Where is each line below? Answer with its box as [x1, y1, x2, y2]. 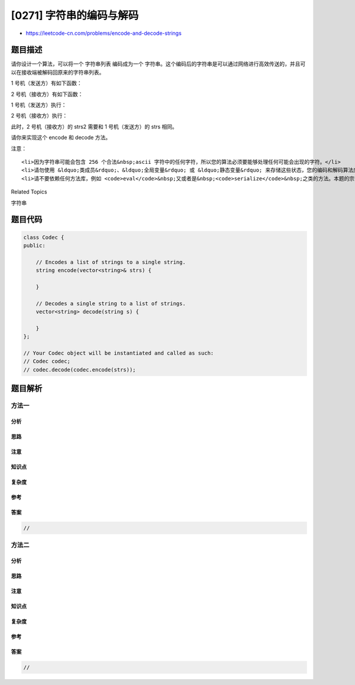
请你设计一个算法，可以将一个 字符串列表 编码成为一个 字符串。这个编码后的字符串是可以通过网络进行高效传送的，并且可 [11, 60, 306, 67]
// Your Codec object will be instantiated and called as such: [23, 350, 214, 356]
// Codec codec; [23, 358, 71, 365]
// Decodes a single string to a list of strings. [35, 300, 186, 307]
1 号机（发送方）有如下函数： [11, 80, 82, 87]
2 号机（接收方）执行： [11, 112, 68, 119]
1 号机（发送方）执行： [11, 101, 67, 109]
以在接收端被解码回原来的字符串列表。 [11, 69, 105, 76]
